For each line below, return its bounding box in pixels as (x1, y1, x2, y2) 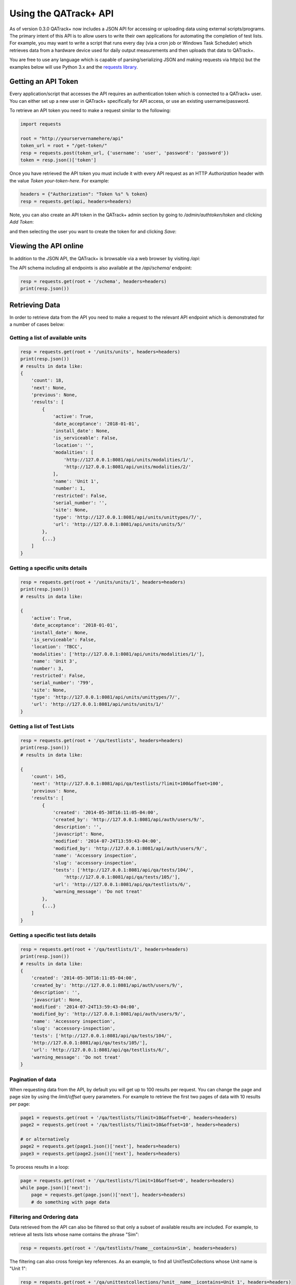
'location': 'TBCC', (31, 644, 83, 650)
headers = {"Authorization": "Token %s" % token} (20, 191, 148, 197)
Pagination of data (9, 1076, 57, 1083)
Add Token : (9, 219, 34, 225)
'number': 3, (31, 666, 64, 671)
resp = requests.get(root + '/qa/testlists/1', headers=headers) (20, 946, 189, 952)
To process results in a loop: (9, 1164, 69, 1170)
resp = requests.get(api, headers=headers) (20, 198, 132, 204)
